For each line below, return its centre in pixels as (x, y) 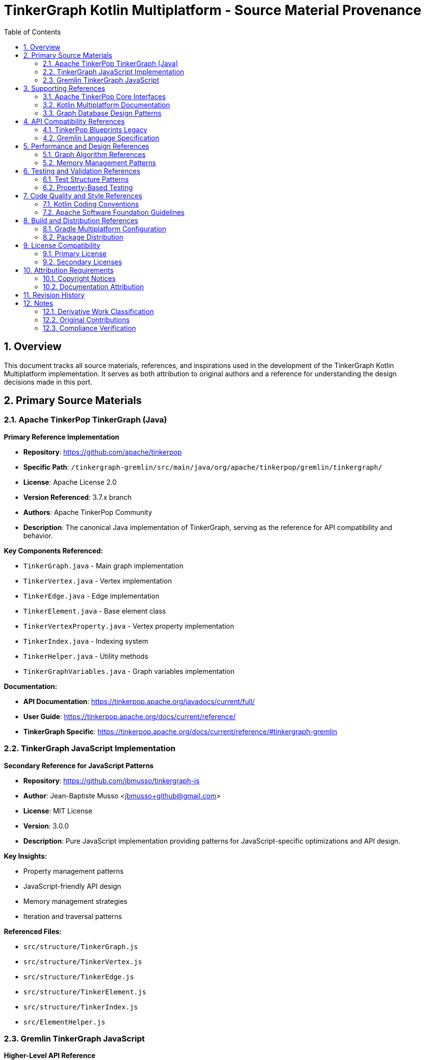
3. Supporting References (64, 88)
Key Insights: (25, 856)
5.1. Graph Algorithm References (94, 154)
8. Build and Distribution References (81, 220)
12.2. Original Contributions (86, 319)
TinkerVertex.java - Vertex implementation (98, 581)
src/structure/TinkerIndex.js (81, 1007)
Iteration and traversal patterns (73, 916)
